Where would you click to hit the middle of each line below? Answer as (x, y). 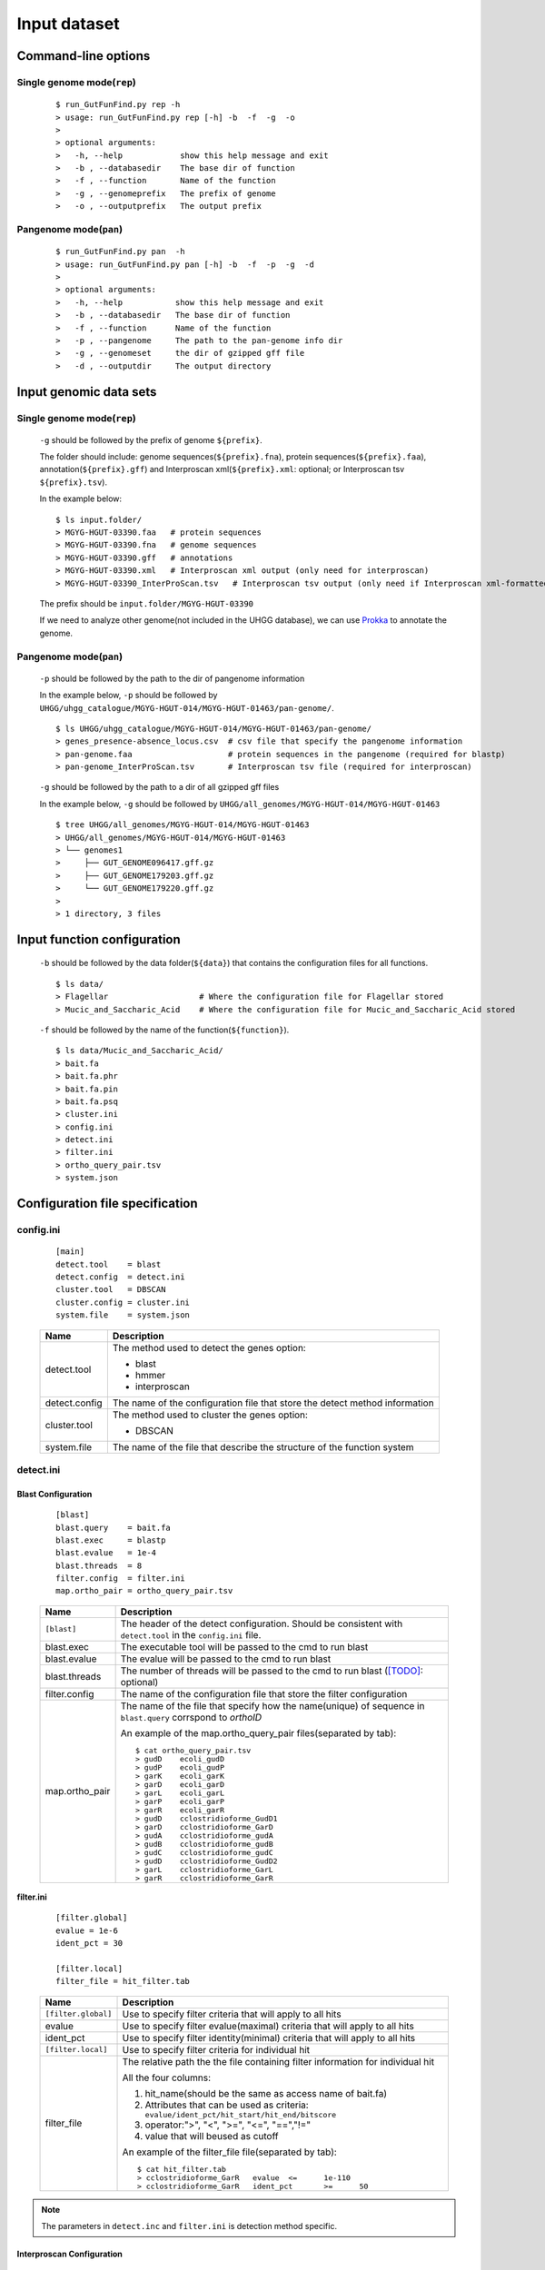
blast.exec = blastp (111, 1540)
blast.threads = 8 (99, 1565)
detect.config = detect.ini (120, 1277)
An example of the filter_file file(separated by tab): (230, 2152)
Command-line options (84, 56)
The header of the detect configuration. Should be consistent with (262, 1624)
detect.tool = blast (109, 1264)
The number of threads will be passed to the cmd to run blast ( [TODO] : (272, 1671)
